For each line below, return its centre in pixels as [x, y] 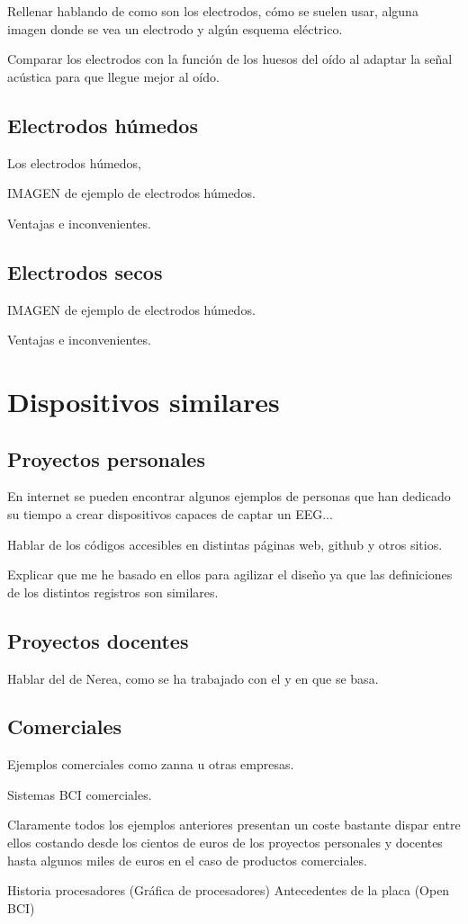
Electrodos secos [85, 271]
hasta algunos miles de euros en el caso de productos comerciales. [187, 860]
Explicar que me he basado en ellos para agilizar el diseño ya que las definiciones [230, 574]
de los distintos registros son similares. [113, 592]
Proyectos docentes [98, 640]
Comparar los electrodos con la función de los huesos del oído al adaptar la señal [230, 59]
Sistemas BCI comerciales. [80, 794]
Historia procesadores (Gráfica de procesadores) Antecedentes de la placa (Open [229, 890]
